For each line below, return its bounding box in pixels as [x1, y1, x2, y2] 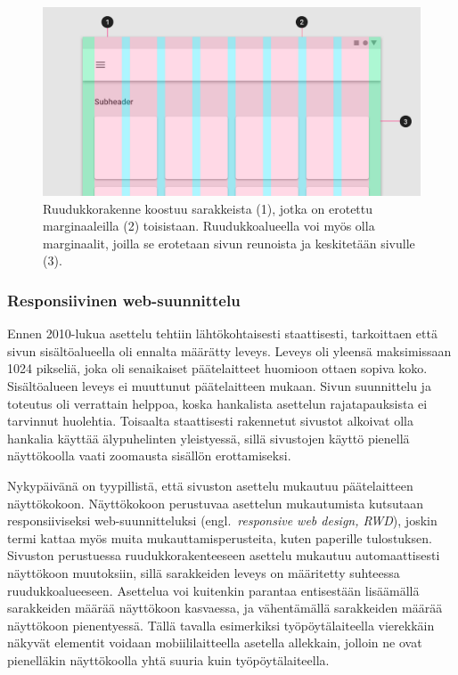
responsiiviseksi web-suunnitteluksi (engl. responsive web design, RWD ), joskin [7, 511, 438, 530]
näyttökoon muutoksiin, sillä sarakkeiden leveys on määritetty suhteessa [7, 563, 400, 581]
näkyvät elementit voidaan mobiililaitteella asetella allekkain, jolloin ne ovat [7, 633, 422, 652]
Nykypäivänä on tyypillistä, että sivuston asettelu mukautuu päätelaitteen [7, 476, 413, 494]
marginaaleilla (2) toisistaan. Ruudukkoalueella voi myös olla [43, 216, 375, 235]
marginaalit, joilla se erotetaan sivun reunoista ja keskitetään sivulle [43, 233, 415, 252]
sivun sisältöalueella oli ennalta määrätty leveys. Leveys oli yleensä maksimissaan [7, 341, 452, 360]
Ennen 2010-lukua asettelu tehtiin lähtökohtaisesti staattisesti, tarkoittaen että [7, 324, 438, 343]
